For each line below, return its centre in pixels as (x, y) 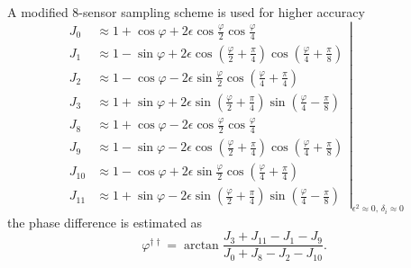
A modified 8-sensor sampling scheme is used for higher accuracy (186, 12)
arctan (201, 245)
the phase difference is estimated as (105, 222)
